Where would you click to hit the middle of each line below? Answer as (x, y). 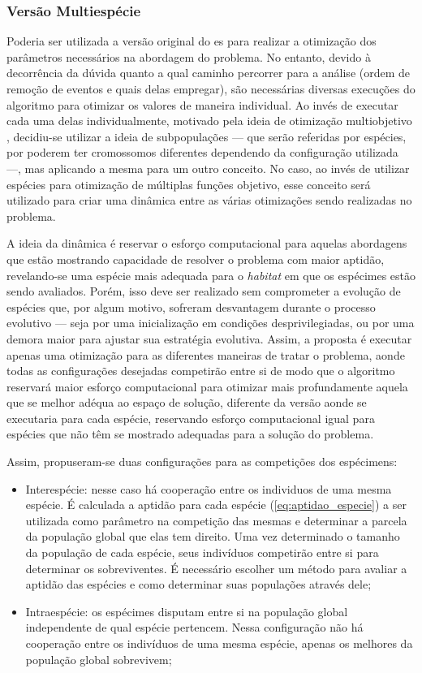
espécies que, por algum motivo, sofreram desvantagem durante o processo (191, 306)
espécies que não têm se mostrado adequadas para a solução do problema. (190, 434)
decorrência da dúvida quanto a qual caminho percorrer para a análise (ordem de (209, 73)
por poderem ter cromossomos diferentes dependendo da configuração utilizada (202, 152)
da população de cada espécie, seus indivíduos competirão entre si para (202, 552)
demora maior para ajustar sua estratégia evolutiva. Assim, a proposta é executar (209, 338)
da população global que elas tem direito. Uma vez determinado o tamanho (213, 536)
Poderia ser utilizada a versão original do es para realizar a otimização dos (192, 41)
